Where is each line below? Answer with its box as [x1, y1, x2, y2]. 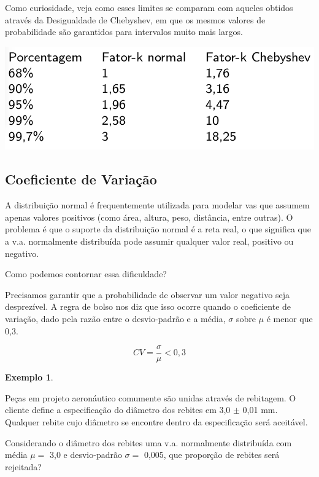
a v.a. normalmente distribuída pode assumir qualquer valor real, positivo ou [5, 234, 294, 247]
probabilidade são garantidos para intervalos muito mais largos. [5, 25, 243, 38]
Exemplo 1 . [5, 371, 53, 384]
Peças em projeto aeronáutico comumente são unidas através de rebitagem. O [5, 391, 296, 404]
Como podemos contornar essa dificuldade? [5, 267, 167, 280]
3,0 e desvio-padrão [49, 448, 122, 461]
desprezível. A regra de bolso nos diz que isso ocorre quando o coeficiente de [5, 300, 291, 313]
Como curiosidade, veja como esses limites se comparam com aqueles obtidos [5, 1, 293, 14]
